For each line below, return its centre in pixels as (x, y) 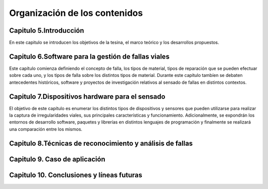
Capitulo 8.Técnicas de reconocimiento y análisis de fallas (101, 143)
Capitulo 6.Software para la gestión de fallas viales (89, 56)
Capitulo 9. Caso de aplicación (57, 159)
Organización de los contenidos (76, 13)
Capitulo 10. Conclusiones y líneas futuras (76, 175)
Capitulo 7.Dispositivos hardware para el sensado (87, 96)
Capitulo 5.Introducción (47, 31)
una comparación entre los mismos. (46, 129)
